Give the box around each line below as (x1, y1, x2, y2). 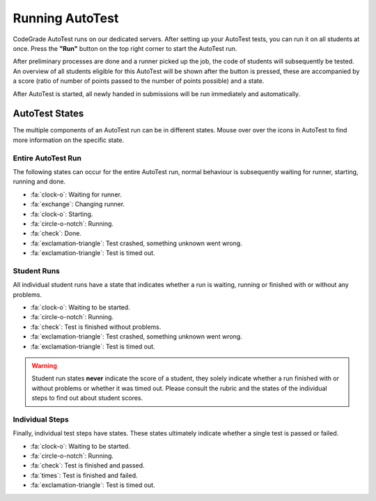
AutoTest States (13, 108, 84, 120)
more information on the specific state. (13, 136, 125, 144)
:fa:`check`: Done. (30, 229, 81, 238)
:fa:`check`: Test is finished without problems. (30, 323, 162, 331)
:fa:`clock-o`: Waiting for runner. (30, 190, 122, 199)
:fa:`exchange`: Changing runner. (30, 200, 125, 208)
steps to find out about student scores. (31, 394, 143, 402)
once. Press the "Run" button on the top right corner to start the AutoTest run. (13, 44, 237, 52)
